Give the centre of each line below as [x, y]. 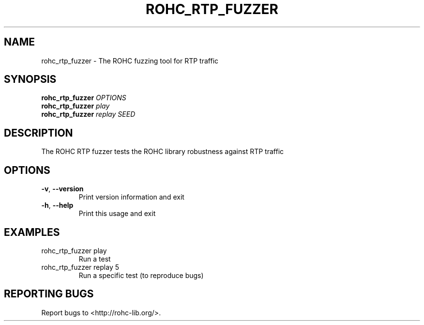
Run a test [95, 259]
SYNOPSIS [30, 79]
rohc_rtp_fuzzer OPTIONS [84, 98]
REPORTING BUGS [49, 294]
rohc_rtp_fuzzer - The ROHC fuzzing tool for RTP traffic [130, 61]
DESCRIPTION [38, 133]
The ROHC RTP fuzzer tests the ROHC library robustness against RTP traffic [163, 152]
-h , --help [57, 205]
